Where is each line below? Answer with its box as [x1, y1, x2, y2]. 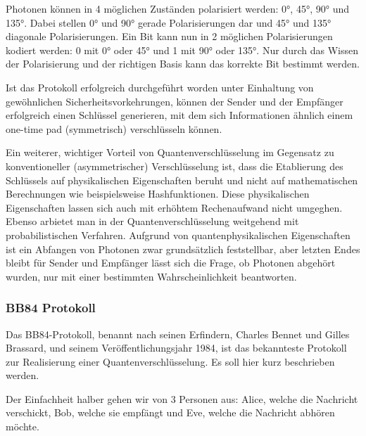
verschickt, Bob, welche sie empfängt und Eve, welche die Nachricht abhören [6, 405, 335, 420]
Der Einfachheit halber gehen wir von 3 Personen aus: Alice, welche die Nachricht [6, 391, 358, 406]
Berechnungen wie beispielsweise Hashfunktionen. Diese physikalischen [6, 186, 310, 201]
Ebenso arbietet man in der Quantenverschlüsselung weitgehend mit [6, 214, 299, 229]
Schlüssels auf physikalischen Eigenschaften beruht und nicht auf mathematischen [6, 172, 358, 187]
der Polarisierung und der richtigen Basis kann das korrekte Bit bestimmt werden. [6, 56, 360, 71]
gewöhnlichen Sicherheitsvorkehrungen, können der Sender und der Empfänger [6, 94, 343, 108]
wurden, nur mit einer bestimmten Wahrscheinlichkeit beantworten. [6, 269, 297, 283]
